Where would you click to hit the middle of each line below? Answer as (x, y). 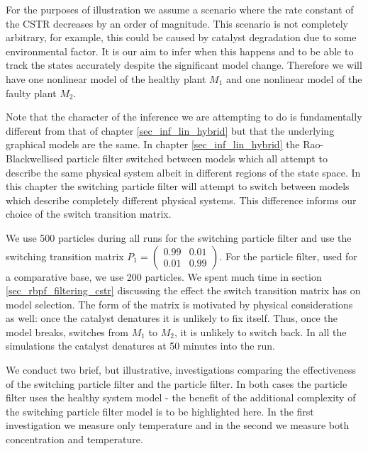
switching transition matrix (65, 256)
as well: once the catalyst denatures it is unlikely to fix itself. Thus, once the (172, 318)
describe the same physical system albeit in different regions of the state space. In (183, 172)
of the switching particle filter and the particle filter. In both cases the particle (177, 383)
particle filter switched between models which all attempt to (197, 158)
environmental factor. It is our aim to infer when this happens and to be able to (180, 51)
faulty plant (31, 93)
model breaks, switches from (67, 332)
